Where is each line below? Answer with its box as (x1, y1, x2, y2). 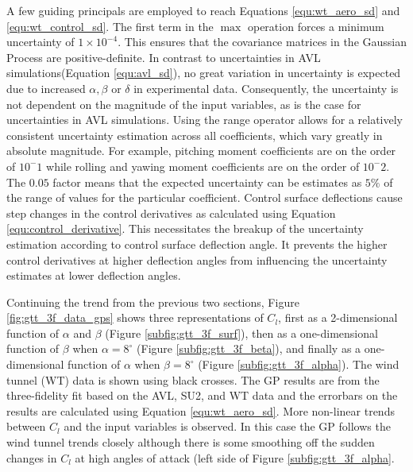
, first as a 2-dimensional (278, 309, 398, 326)
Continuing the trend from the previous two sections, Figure (6, 293, 299, 310)
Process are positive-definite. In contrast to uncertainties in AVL (6, 48, 321, 65)
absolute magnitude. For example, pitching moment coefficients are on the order (6, 142, 396, 159)
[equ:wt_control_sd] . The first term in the (6, 17, 214, 34)
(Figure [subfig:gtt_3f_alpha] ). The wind (198, 356, 399, 373)
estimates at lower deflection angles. (6, 267, 181, 284)
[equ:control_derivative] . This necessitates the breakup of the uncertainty (6, 220, 364, 237)
